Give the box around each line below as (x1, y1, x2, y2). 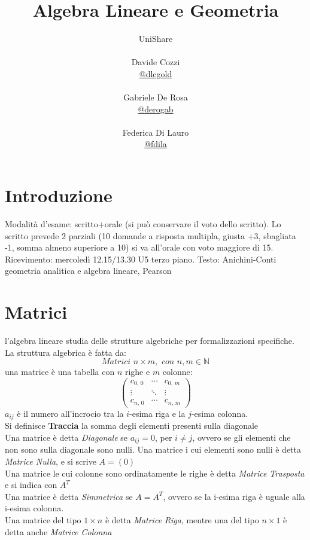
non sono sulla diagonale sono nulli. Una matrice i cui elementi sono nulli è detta (5, 443, 302, 456)
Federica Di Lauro (122, 126, 189, 138)
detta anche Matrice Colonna (5, 525, 112, 538)
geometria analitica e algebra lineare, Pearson (5, 264, 172, 277)
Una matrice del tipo (5, 514, 81, 526)
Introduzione (5, 183, 113, 208)
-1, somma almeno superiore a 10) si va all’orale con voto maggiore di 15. (5, 241, 273, 254)
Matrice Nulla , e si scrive (5, 455, 96, 468)
